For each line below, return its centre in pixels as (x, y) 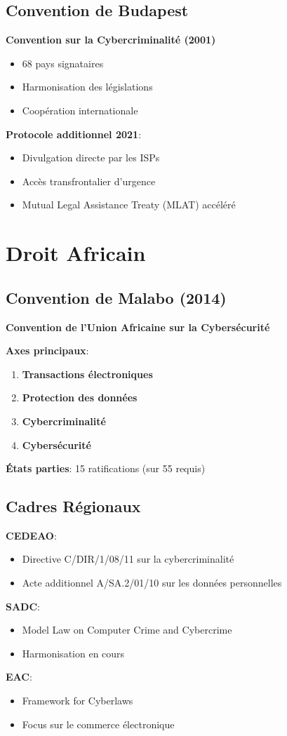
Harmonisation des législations (87, 87)
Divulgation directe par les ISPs (91, 158)
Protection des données (80, 397)
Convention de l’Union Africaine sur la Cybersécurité (138, 327)
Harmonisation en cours (73, 653)
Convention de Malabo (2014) (116, 297)
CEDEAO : (31, 535)
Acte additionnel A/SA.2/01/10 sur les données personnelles (152, 583)
